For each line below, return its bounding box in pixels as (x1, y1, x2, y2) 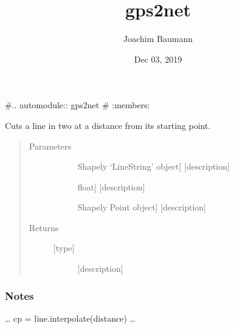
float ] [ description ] (77, 180, 145, 193)
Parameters (29, 139, 71, 152)
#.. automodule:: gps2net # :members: (5, 99, 150, 111)
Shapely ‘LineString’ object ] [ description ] (77, 160, 230, 173)
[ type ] (53, 241, 75, 254)
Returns (29, 221, 59, 234)
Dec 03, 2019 (134, 52, 182, 65)
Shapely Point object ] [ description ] (77, 201, 206, 213)
